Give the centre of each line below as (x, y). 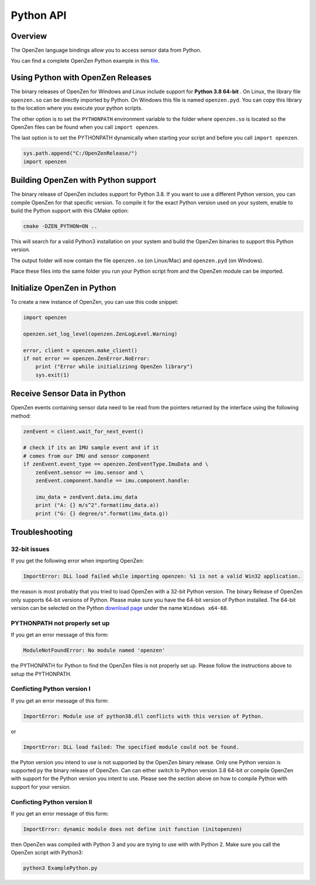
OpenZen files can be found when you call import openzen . (85, 127)
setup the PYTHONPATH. (41, 674)
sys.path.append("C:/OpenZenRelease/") (80, 153)
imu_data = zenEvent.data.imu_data (86, 497)
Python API (39, 15)
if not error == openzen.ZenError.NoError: (87, 358)
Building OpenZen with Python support (83, 180)
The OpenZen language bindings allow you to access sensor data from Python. (106, 50)
